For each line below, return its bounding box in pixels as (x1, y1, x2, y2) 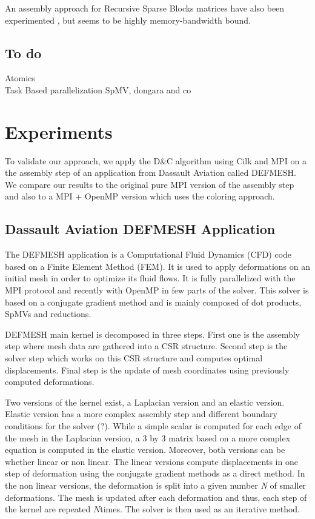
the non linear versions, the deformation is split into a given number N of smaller (5, 478, 307, 491)
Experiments (5, 119, 113, 144)
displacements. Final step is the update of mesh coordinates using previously (5, 363, 290, 376)
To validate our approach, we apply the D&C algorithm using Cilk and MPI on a (5, 154, 307, 167)
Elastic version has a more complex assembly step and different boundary (5, 407, 277, 420)
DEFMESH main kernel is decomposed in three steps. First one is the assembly (5, 327, 300, 340)
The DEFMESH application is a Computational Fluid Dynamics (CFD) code (5, 248, 292, 261)
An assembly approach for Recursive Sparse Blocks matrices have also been (5, 2, 285, 14)
